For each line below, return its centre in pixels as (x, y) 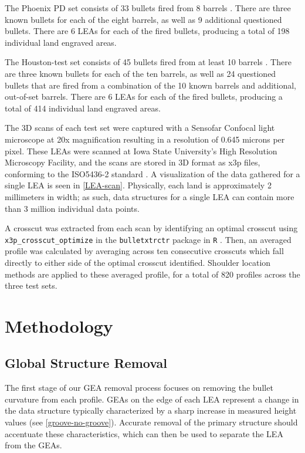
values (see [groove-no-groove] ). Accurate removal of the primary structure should (151, 422)
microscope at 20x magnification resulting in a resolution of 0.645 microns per (145, 139)
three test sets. (31, 285)
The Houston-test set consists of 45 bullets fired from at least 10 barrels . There (148, 62)
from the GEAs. (33, 445)
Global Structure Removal (86, 363)
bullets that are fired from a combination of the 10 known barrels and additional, (151, 85)
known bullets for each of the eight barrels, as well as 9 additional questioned (143, 19)
